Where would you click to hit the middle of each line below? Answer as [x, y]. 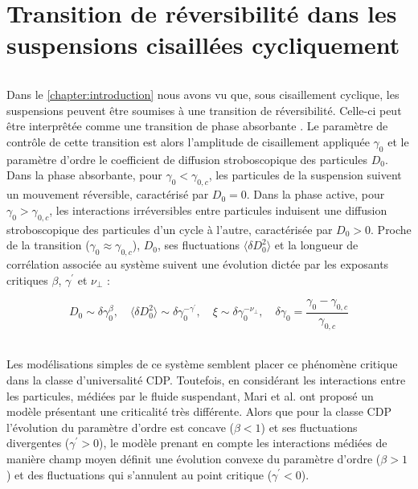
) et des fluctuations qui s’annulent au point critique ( [139, 474]
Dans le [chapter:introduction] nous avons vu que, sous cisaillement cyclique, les [203, 95]
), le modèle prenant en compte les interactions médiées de [243, 443]
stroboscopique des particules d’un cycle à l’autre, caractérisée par [170, 229]
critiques [27, 279]
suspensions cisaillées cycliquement [203, 45]
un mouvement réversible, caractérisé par [108, 194]
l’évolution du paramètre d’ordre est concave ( [120, 427]
